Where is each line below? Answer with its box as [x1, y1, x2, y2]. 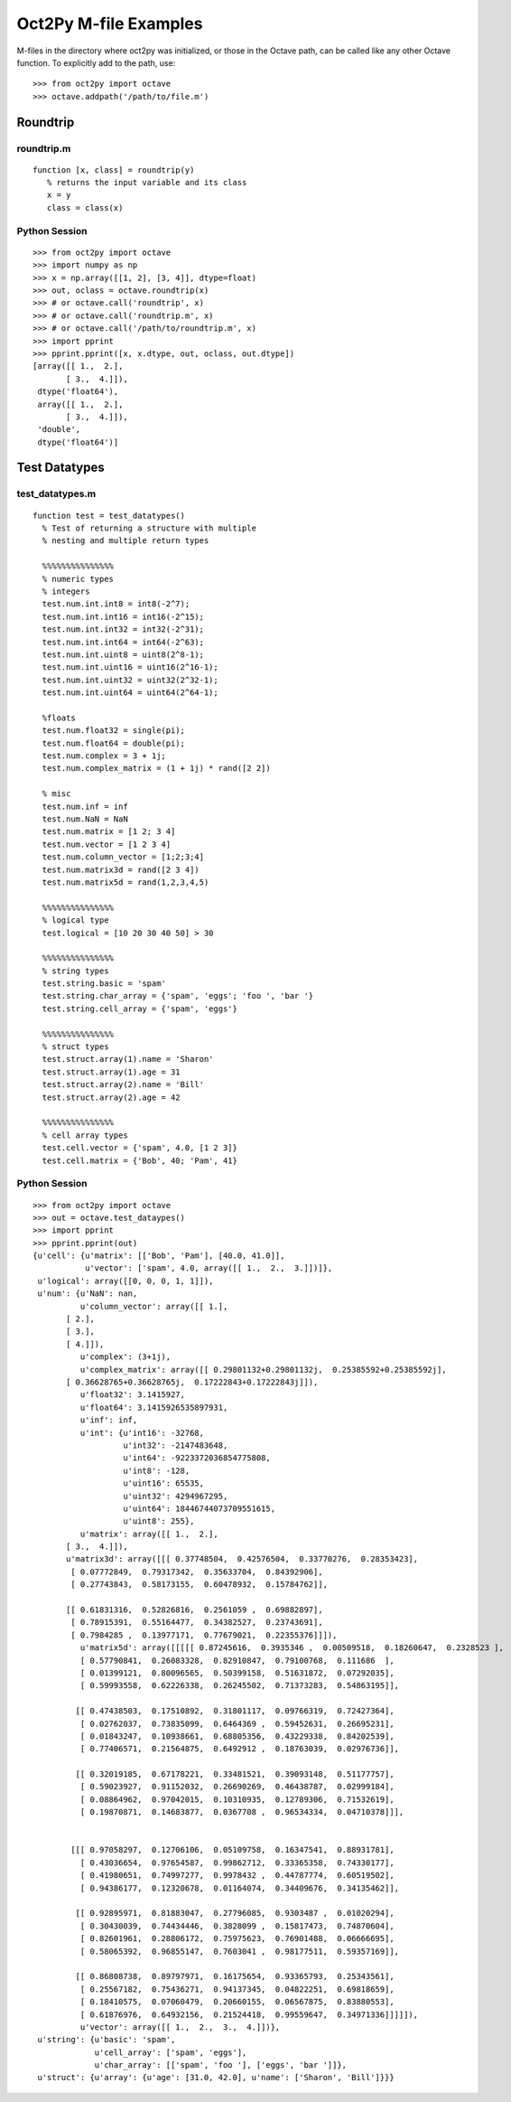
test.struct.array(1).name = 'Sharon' [42, 1054, 214, 1065]
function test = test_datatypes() [33, 511, 185, 521]
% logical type [42, 915, 109, 925]
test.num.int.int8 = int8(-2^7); [42, 599, 190, 609]
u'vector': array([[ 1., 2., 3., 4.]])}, [79, 2022, 281, 2032]
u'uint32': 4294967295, [123, 1491, 228, 1501]
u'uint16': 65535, [123, 1478, 205, 1488]
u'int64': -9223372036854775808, [123, 1453, 271, 1463]
